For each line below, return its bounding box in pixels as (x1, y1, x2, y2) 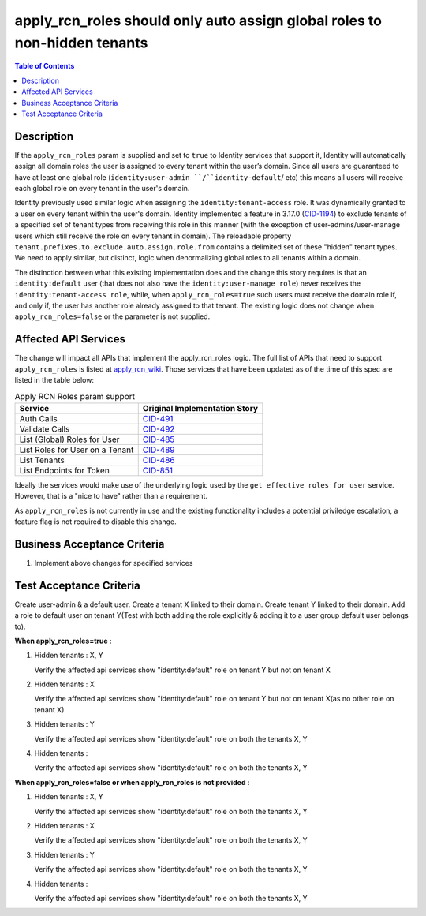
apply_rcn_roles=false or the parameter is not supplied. (14, 312, 211, 321)
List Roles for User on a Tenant (19, 444, 134, 455)
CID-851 (142, 465, 174, 476)
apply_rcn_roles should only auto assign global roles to (14, 12, 383, 29)
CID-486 (142, 454, 175, 465)
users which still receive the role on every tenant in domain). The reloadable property (14, 231, 292, 241)
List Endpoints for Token (19, 465, 110, 476)
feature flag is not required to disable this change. (14, 517, 177, 526)
